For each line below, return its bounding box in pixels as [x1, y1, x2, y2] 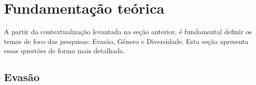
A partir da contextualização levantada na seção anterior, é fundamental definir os [4, 26, 252, 37]
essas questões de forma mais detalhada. [4, 45, 125, 56]
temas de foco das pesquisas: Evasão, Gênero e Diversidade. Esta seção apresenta [4, 36, 249, 46]
